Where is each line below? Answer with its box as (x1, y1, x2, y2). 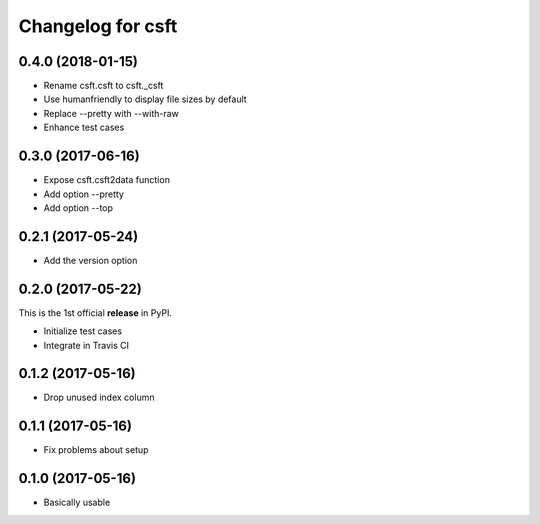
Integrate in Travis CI (43, 339, 130, 351)
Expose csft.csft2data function (43, 174, 170, 186)
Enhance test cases (43, 121, 125, 134)
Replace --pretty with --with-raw (43, 107, 180, 119)
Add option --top (43, 201, 114, 214)
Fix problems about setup (43, 444, 149, 456)
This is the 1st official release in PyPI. (18, 306, 172, 319)
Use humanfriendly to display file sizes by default (43, 93, 247, 105)
